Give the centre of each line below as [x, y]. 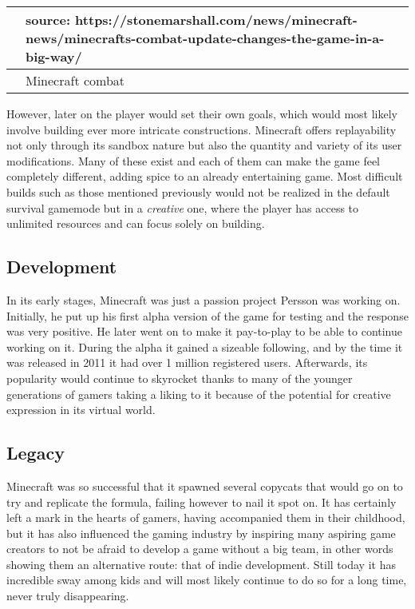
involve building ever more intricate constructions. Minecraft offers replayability [202, 129]
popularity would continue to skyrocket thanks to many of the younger [180, 378]
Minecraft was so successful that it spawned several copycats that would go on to [205, 486]
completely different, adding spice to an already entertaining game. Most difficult [205, 176]
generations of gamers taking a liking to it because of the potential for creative [199, 394]
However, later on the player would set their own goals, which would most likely [202, 113]
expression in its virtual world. [81, 410]
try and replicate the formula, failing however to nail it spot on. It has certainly [202, 502]
